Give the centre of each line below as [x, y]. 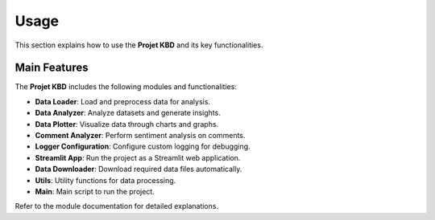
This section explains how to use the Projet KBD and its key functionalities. [139, 45]
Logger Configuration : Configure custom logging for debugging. [143, 147]
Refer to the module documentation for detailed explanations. [117, 206]
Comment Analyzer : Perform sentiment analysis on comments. [140, 136]
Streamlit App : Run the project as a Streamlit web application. [138, 157]
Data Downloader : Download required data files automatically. [139, 169]
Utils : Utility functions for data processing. [106, 180]
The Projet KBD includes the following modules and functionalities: [126, 87]
